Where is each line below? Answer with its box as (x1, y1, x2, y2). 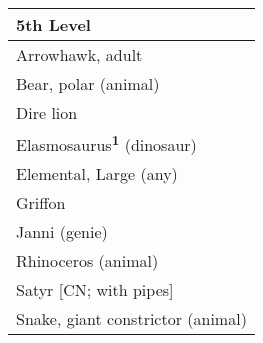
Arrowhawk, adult (16, 43, 143, 66)
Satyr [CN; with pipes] (16, 278, 174, 302)
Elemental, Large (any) (16, 162, 178, 186)
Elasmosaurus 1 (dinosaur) (16, 130, 197, 157)
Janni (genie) (16, 220, 108, 244)
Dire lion (16, 101, 78, 124)
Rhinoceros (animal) (16, 249, 159, 273)
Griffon (16, 191, 66, 215)
